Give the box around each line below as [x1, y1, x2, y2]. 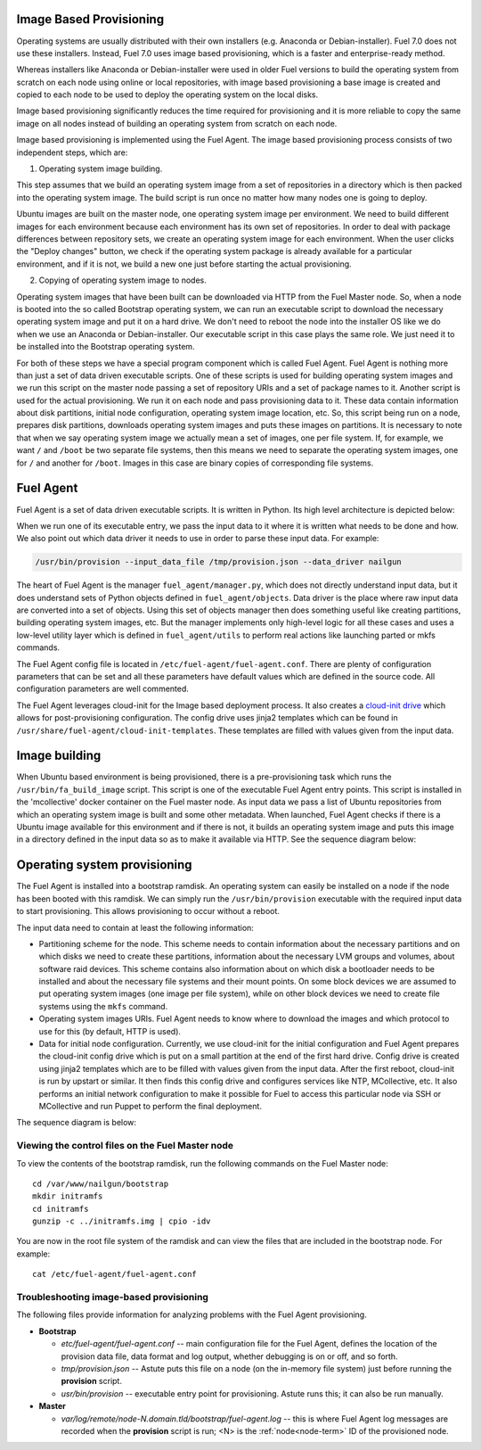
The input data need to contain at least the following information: [16, 922, 254, 933]
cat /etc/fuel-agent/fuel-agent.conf [32, 1269, 198, 1280]
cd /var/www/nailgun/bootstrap [32, 1178, 169, 1189]
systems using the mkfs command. [38, 1001, 168, 1011]
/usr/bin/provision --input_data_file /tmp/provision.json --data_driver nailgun [35, 557, 403, 567]
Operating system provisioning [16, 857, 192, 873]
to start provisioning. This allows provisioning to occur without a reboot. [16, 906, 281, 917]
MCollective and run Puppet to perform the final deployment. [38, 1100, 263, 1111]
